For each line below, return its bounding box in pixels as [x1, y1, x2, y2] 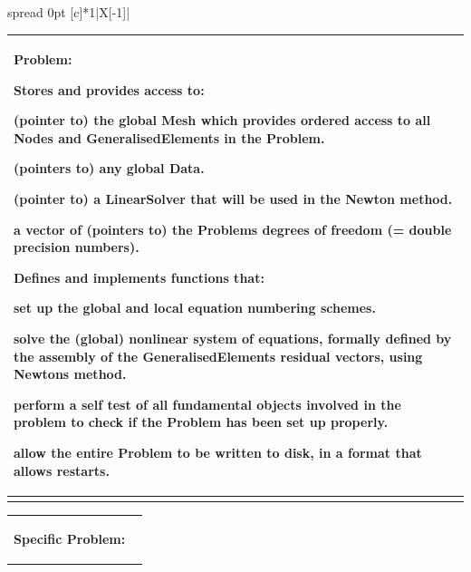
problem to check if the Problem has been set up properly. [14, 412, 389, 431]
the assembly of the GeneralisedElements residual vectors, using [14, 346, 423, 365]
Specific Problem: [14, 528, 126, 548]
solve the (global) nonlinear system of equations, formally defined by [14, 329, 452, 348]
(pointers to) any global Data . [14, 159, 205, 178]
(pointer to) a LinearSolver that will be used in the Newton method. [14, 189, 453, 208]
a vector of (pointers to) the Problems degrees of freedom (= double [14, 219, 452, 238]
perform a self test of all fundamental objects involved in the [14, 394, 401, 413]
